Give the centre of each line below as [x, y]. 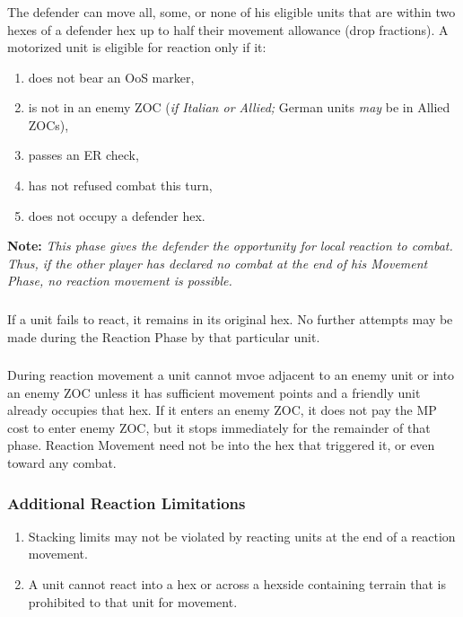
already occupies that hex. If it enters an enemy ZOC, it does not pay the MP [222, 410]
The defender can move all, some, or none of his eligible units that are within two [231, 11]
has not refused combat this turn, [120, 185]
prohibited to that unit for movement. [133, 601]
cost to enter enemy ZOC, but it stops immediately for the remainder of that [219, 427]
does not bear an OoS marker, [111, 77]
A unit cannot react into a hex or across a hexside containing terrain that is [237, 584]
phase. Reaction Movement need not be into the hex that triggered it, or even [221, 445]
